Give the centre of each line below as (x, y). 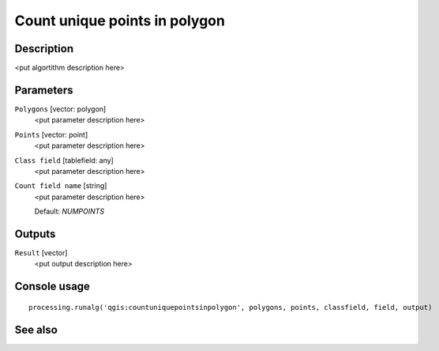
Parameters (44, 90)
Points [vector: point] (51, 134)
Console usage (53, 287)
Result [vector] (41, 253)
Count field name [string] (61, 186)
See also (36, 329)
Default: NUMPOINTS (69, 211)
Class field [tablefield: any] (64, 160)
